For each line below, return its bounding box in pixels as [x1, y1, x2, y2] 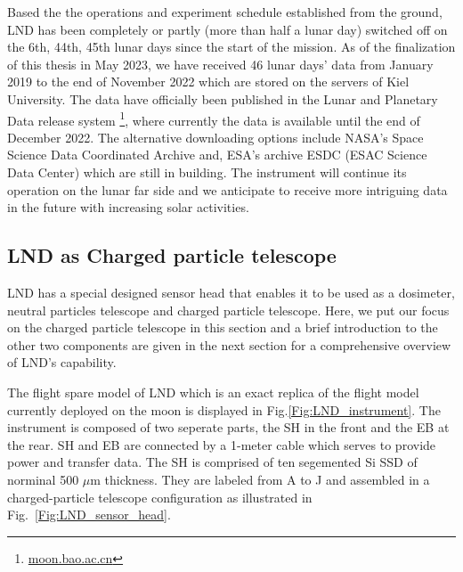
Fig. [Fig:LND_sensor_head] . [7, 505, 171, 524]
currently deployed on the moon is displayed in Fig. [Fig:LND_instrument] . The [7, 400, 441, 419]
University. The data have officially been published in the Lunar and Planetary [7, 89, 438, 108]
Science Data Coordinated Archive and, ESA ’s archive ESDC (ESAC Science [7, 145, 427, 164]
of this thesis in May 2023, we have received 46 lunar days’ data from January [7, 54, 434, 73]
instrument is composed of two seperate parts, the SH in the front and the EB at [7, 418, 450, 437]
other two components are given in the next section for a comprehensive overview [7, 335, 451, 354]
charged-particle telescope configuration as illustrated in [7, 487, 313, 506]
